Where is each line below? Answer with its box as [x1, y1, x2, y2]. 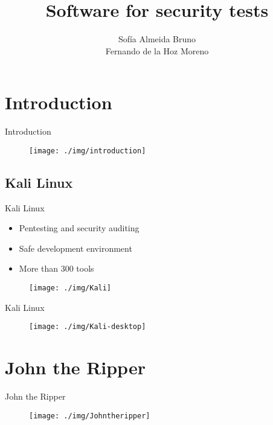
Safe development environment [19, 241, 132, 254]
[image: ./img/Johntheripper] [29, 411, 150, 420]
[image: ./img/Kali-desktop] [29, 322, 146, 331]
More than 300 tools [19, 262, 94, 275]
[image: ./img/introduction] [29, 146, 146, 155]
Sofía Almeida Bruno [118, 33, 196, 45]
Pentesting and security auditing [19, 222, 140, 234]
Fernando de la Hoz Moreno [105, 44, 209, 57]
